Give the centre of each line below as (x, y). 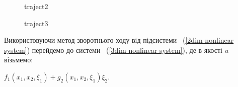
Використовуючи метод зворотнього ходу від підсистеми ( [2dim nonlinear (119, 40)
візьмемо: (19, 60)
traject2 (36, 6)
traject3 (36, 23)
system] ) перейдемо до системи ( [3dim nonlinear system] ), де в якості (113, 50)
